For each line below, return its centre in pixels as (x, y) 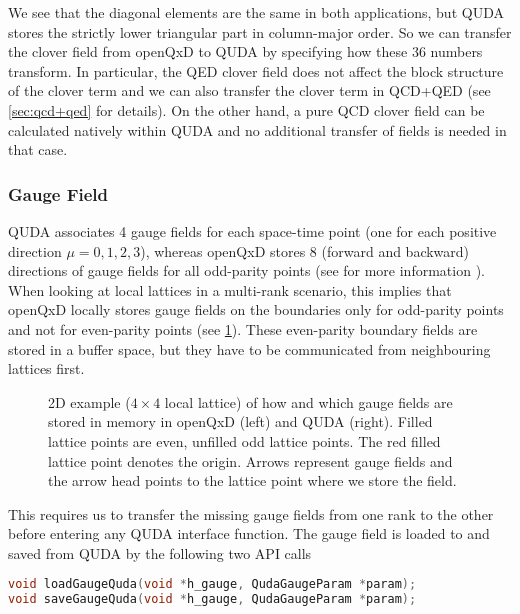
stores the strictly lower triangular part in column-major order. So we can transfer (260, 31)
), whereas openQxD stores (223, 250)
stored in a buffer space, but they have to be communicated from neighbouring (249, 348)
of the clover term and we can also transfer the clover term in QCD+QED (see (249, 90)
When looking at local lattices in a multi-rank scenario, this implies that (230, 289)
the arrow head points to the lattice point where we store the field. (252, 480)
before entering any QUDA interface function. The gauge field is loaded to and (249, 533)
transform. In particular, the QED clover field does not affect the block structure (256, 70)
